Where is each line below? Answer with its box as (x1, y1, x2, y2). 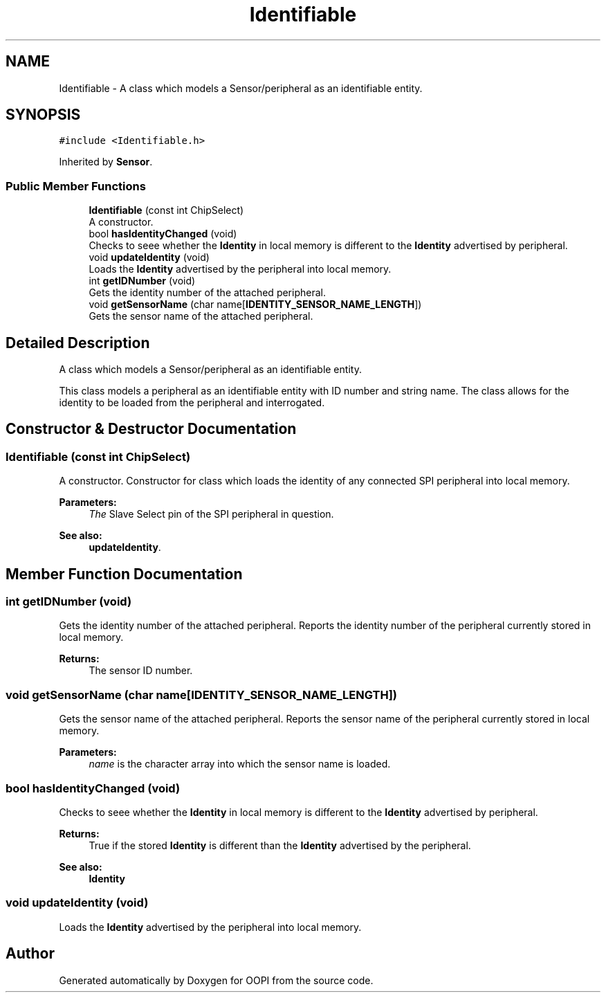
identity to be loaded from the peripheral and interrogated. (59, 397, 325, 409)
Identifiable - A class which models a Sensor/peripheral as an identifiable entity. (59, 82, 423, 94)
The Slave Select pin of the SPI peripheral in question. (89, 508, 334, 520)
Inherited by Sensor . (59, 156, 153, 168)
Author (6, 945, 55, 963)
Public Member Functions (6, 179, 146, 193)
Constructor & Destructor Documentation (6, 420, 297, 438)
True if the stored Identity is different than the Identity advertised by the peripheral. (89, 839, 471, 851)
